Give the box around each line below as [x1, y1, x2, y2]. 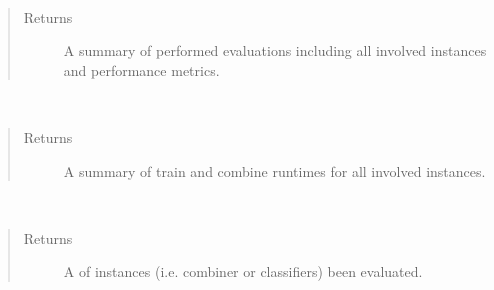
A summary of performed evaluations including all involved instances [63, 40, 487, 61]
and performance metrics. [63, 59, 220, 80]
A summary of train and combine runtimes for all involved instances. [63, 160, 486, 181]
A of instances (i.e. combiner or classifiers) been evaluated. [63, 261, 423, 282]
